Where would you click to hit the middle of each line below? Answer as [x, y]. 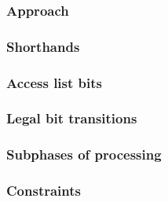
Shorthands [43, 46]
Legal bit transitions [72, 118]
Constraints [44, 191]
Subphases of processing [84, 154]
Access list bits [55, 82]
